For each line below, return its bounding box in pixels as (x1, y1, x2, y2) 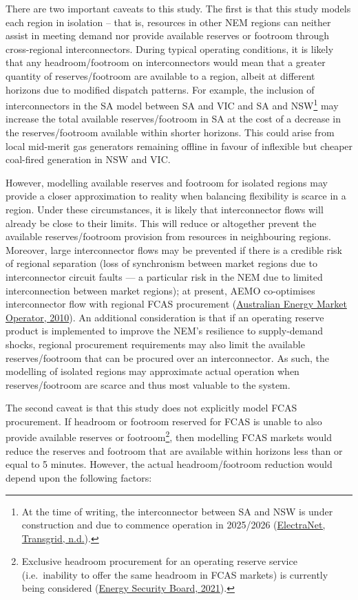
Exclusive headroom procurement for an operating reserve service (21, 554, 297, 568)
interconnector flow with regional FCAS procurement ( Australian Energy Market (6, 297, 347, 311)
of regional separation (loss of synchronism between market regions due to (6, 256, 317, 270)
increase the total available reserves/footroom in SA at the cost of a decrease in (6, 111, 341, 126)
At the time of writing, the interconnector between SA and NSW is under (21, 504, 333, 518)
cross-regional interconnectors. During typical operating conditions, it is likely (6, 41, 334, 56)
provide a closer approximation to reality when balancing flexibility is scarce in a (6, 189, 346, 203)
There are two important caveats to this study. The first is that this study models (6, 1, 351, 15)
